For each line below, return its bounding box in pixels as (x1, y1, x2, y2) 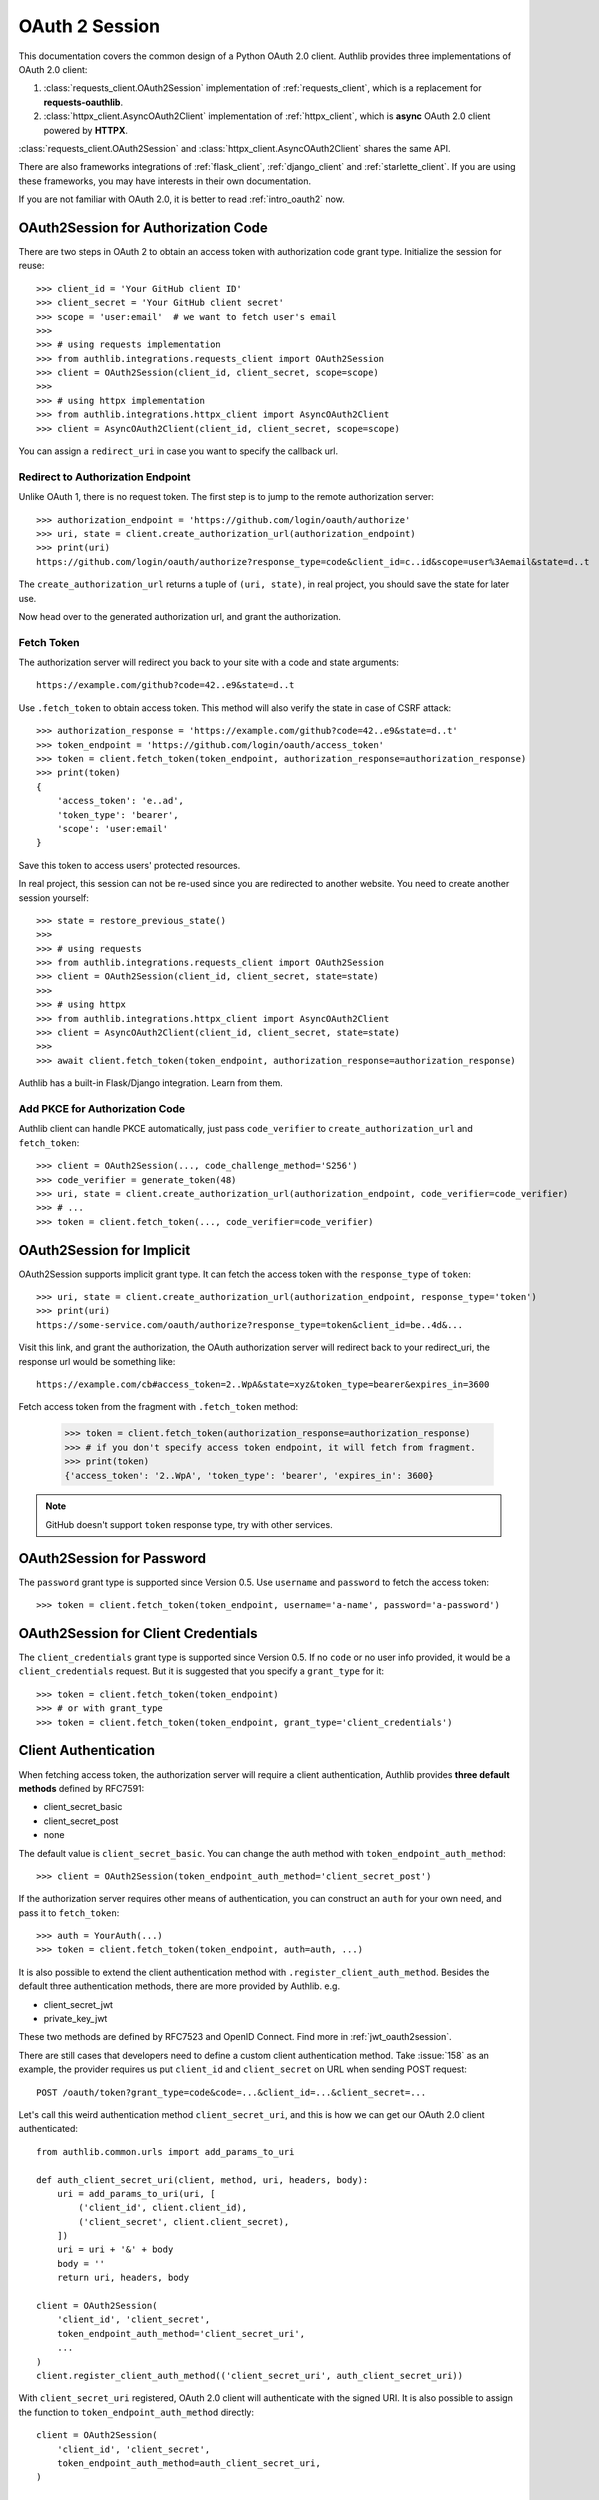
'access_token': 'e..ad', (56, 795, 185, 807)
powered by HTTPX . (43, 124, 129, 136)
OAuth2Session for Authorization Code (18, 219, 269, 236)
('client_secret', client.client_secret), (78, 2216, 290, 2227)
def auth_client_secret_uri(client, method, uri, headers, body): (36, 2174, 369, 2185)
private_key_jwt (43, 2013, 108, 2025)
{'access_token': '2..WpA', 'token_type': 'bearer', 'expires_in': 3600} (64, 1470, 434, 1481)
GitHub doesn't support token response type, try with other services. (45, 1518, 334, 1530)
